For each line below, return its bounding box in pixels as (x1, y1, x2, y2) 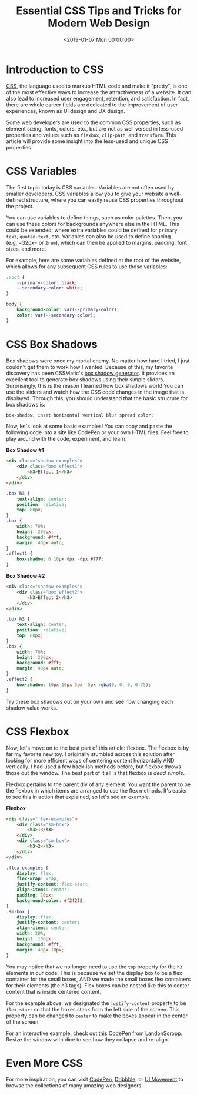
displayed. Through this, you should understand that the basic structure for (6, 394, 188, 401)
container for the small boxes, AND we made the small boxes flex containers (6, 976, 191, 983)
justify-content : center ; (16, 920, 81, 926)
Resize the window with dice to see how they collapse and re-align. (6, 1036, 169, 1043)
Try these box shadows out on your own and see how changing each (6, 698, 173, 705)
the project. (6, 202, 34, 209)
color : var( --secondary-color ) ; (16, 312, 96, 318)
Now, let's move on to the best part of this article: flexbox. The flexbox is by (6, 744, 189, 751)
